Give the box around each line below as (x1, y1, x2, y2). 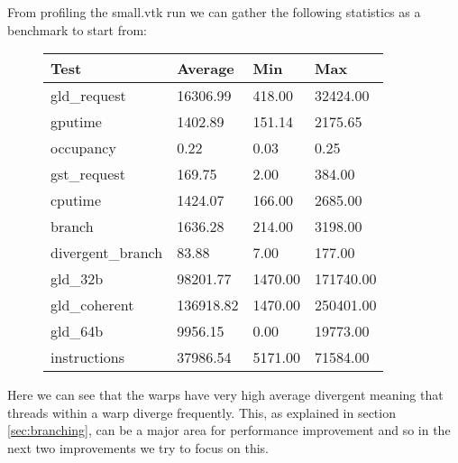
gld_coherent (50, 294, 134, 316)
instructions (50, 347, 125, 368)
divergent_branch (50, 242, 163, 264)
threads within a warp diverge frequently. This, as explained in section (7, 403, 396, 421)
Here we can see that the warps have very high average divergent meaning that (7, 385, 444, 404)
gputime (50, 111, 102, 133)
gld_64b (50, 320, 104, 342)
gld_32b (50, 268, 104, 290)
